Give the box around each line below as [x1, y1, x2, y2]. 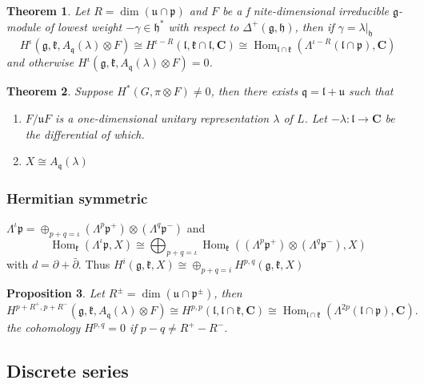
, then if [294, 18, 334, 34]
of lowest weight [44, 18, 122, 34]
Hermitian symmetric [6, 188, 148, 208]
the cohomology [6, 319, 81, 336]
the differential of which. [25, 125, 145, 142]
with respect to [168, 18, 239, 34]
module [6, 18, 41, 34]
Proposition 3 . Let [6, 285, 105, 301]
